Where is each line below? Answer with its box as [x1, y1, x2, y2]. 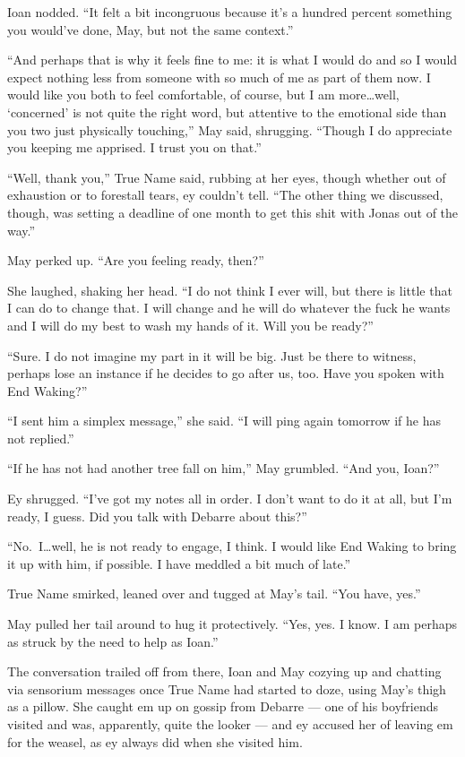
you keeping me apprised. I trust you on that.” [7, 138, 262, 157]
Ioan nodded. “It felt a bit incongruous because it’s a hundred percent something [7, 3, 452, 21]
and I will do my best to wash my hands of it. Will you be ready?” [7, 315, 374, 334]
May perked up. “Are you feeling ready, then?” [7, 251, 264, 270]
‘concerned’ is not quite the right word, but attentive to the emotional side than [7, 102, 447, 121]
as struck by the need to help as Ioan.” [7, 632, 219, 650]
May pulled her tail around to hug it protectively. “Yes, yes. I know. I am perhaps [7, 615, 458, 633]
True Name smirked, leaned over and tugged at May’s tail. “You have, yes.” [7, 584, 421, 603]
